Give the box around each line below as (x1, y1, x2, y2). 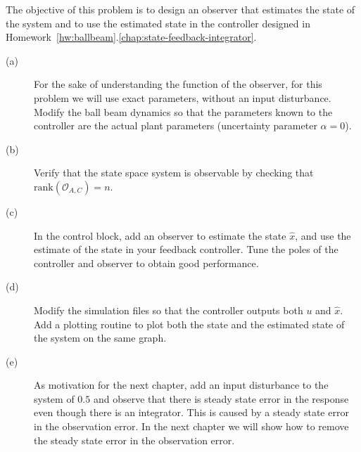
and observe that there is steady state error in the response (93, 391, 349, 406)
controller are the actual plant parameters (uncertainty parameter (34, 118, 317, 133)
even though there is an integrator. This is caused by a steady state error (34, 405, 349, 420)
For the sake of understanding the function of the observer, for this (34, 77, 322, 91)
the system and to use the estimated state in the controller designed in (6, 15, 310, 30)
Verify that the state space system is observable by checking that (34, 165, 314, 180)
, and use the (295, 228, 351, 243)
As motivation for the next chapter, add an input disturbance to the (34, 377, 329, 392)
